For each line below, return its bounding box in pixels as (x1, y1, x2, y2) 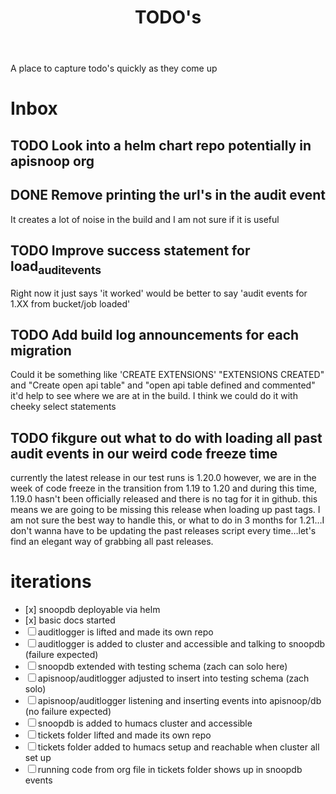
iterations (10, 571, 92, 593)
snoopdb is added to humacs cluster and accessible (37, 717, 253, 730)
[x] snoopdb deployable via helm (24, 604, 161, 616)
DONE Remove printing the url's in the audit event (10, 187, 326, 204)
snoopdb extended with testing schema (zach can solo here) (37, 661, 288, 673)
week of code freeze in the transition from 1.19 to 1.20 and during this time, (10, 482, 318, 495)
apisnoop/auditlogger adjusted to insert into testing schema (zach (37, 672, 310, 685)
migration (10, 342, 72, 359)
